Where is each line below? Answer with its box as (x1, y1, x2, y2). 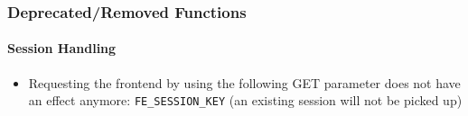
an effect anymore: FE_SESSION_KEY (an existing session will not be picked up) (28, 91, 463, 110)
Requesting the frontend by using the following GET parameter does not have (28, 73, 461, 92)
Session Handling (7, 39, 117, 58)
